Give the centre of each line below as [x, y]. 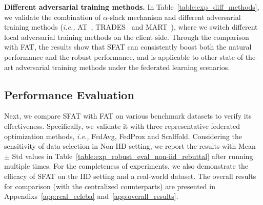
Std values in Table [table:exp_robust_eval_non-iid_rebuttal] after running [133, 156]
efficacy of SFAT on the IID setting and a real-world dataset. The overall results [130, 176]
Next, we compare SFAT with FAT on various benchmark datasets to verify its [128, 116]
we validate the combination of [53, 17]
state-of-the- [239, 56]
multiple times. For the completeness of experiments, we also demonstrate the [126, 166]
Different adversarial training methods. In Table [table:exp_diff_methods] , [132, 7]
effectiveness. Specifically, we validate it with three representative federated [122, 126]
